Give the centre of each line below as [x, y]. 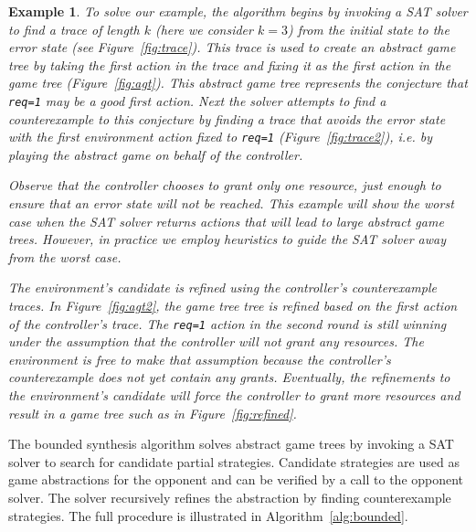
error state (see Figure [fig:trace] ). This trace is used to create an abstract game [232, 47]
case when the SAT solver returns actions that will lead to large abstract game [226, 221]
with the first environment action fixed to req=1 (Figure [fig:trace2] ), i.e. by [221, 137]
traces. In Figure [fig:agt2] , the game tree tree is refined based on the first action [233, 306]
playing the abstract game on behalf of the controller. [156, 154]
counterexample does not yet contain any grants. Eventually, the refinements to [229, 377]
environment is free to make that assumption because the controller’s [200, 359]
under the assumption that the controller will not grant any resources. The [216, 341]
